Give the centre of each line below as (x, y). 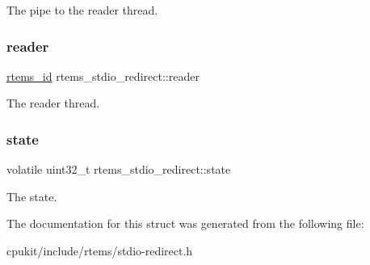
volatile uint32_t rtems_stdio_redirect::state (119, 169)
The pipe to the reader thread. (82, 10)
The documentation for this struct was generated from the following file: (185, 223)
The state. (32, 196)
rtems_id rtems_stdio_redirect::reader (103, 76)
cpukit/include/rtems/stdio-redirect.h (100, 250)
